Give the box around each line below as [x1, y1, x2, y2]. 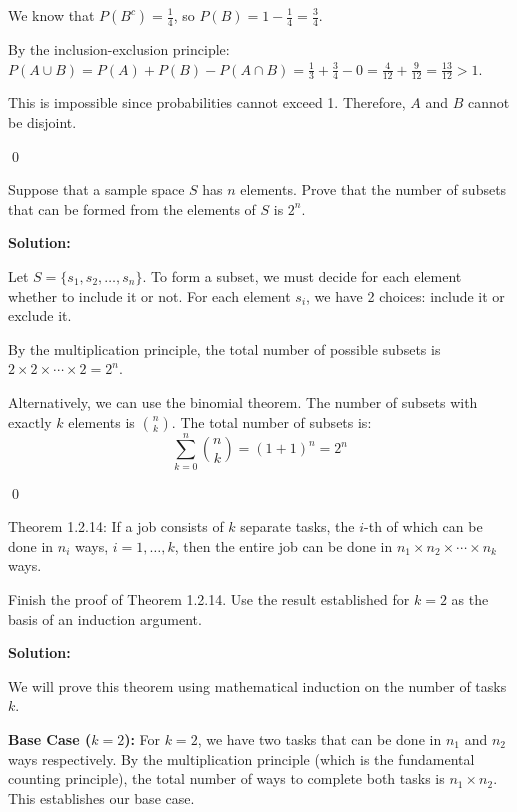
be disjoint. [8, 112, 77, 133]
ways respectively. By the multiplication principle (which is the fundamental [8, 748, 475, 769]
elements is [68, 411, 135, 432]
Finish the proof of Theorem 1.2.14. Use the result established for [8, 589, 410, 610]
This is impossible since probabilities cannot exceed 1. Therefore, [8, 92, 406, 113]
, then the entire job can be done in [174, 535, 393, 556]
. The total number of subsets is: [171, 411, 372, 432]
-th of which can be [364, 516, 483, 537]
